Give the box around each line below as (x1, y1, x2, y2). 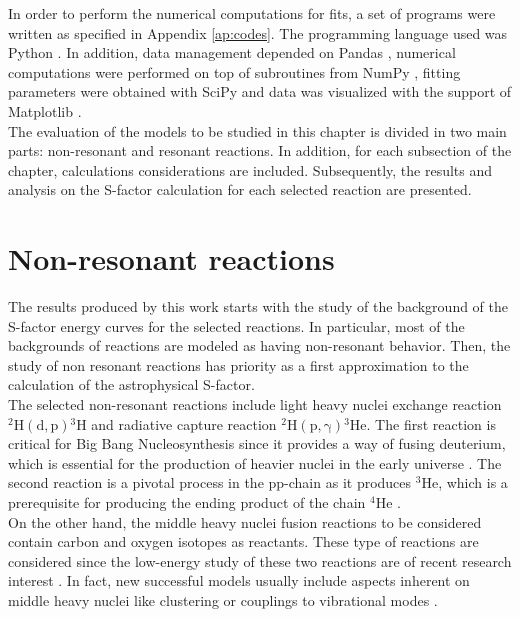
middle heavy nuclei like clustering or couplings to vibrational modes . (8, 589, 438, 610)
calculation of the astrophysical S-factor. (8, 374, 255, 395)
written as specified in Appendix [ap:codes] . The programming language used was (8, 22, 508, 43)
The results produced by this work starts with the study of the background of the (8, 296, 509, 317)
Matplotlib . (8, 100, 82, 121)
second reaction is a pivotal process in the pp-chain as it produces (8, 472, 412, 493)
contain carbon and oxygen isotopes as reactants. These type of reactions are (8, 531, 479, 552)
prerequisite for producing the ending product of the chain (8, 492, 366, 512)
